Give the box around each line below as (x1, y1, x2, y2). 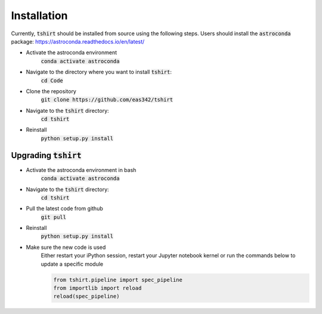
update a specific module (41, 260, 104, 267)
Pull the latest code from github (26, 205, 104, 212)
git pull (41, 214, 67, 220)
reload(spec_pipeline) (53, 293, 120, 300)
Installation (11, 9, 68, 22)
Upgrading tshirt (11, 150, 82, 161)
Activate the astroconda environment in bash (26, 166, 137, 173)
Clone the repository (26, 87, 77, 95)
